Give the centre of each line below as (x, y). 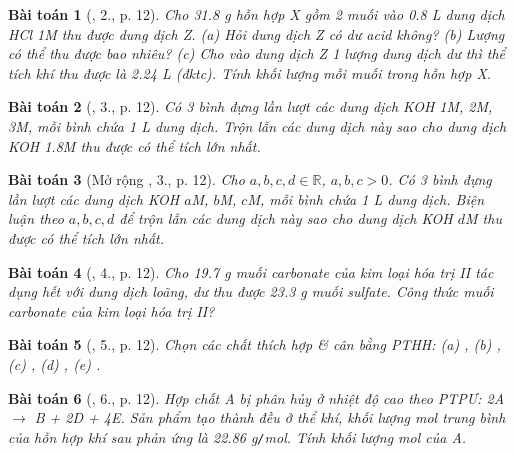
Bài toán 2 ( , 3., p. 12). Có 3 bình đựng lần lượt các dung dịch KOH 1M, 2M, (250, 106)
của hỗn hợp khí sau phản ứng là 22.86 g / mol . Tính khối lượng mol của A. (237, 436)
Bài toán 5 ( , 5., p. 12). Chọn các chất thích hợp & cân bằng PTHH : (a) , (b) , (254, 344)
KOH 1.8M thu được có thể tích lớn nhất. (134, 145)
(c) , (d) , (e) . (54, 363)
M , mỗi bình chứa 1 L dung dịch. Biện (365, 198)
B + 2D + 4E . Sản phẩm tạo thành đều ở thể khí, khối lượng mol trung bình (270, 417)
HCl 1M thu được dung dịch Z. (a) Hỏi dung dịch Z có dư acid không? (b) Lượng (256, 33)
